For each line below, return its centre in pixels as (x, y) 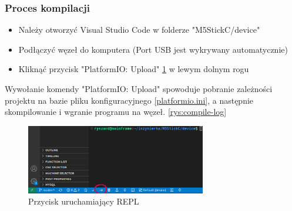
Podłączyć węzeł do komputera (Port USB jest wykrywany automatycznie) (153, 49)
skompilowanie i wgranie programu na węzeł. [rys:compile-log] (116, 112)
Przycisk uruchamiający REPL (84, 201)
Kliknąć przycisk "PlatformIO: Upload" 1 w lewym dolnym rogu (134, 69)
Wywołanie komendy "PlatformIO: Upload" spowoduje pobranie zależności (139, 89)
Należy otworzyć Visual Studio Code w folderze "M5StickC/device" (139, 30)
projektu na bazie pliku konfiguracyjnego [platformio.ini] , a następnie (129, 100)
